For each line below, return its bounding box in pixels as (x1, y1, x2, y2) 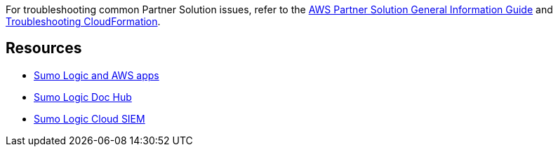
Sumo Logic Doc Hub (34, 90, 132, 103)
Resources (6, 39, 82, 57)
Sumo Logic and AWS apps (34, 69, 159, 81)
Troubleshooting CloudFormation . (6, 15, 161, 27)
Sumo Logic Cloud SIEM (34, 112, 145, 125)
